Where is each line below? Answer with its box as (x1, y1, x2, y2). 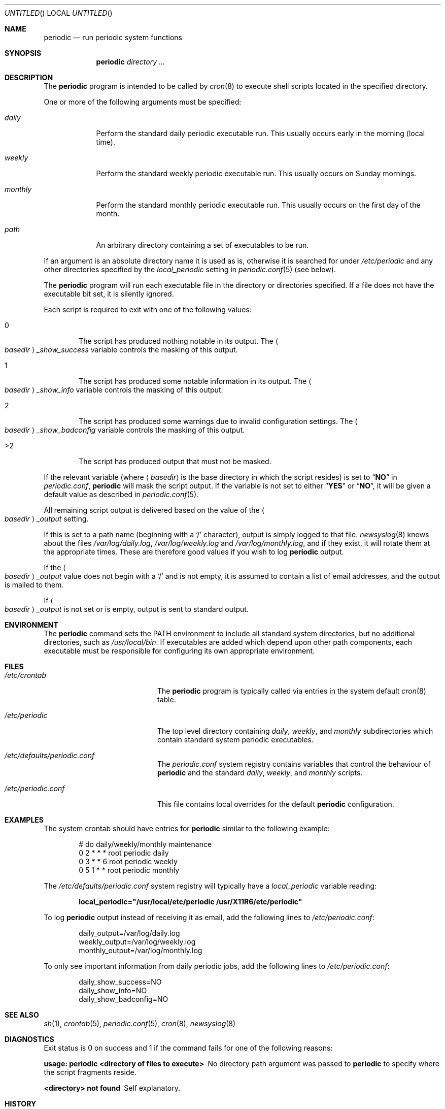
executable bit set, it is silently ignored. (44, 289, 174, 298)
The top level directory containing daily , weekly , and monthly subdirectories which (157, 727, 433, 735)
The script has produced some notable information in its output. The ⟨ (79, 377, 312, 385)
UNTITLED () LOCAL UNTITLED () (5, 9, 113, 17)
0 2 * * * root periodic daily (79, 849, 169, 857)
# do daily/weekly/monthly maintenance (79, 840, 212, 849)
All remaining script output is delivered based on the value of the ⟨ (44, 506, 265, 514)
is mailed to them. (5, 580, 64, 589)
